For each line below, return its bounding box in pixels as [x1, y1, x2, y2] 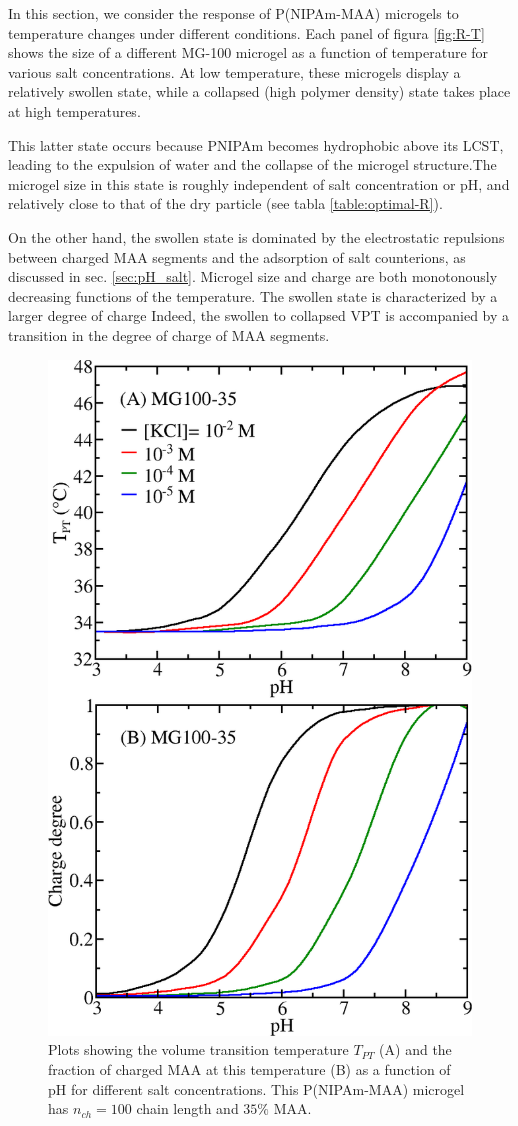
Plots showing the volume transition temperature [48, 1039, 349, 1060]
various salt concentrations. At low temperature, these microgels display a [8, 61, 461, 82]
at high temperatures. [8, 100, 141, 121]
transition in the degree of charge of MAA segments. [8, 324, 330, 345]
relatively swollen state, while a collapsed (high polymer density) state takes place [8, 81, 511, 102]
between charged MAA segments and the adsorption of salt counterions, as [8, 246, 466, 267]
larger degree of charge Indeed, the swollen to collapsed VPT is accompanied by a [8, 305, 510, 326]
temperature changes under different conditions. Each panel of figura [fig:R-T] [8, 22, 485, 43]
